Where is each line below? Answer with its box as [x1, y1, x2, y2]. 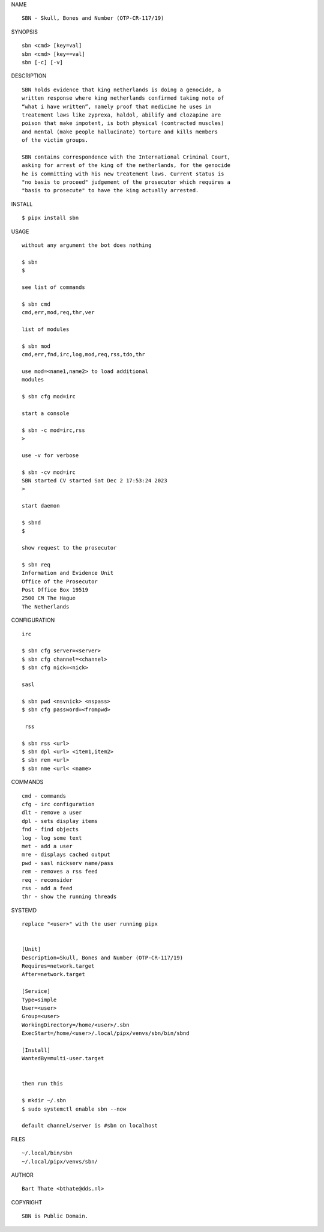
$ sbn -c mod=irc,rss [22, 426, 85, 434]
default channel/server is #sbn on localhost [22, 1122, 158, 1129]
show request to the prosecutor [22, 544, 117, 551]
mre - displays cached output [22, 851, 111, 858]
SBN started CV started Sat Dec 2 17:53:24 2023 [22, 477, 167, 484]
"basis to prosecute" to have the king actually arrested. [22, 187, 199, 194]
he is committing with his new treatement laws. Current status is [22, 170, 224, 177]
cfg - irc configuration [22, 801, 95, 807]
